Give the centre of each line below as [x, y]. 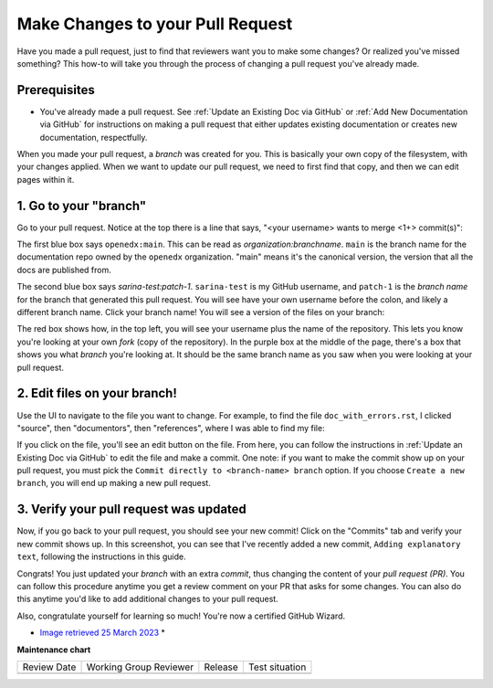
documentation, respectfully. [94, 137]
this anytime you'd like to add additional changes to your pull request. [147, 599]
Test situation [277, 667]
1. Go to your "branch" [82, 206]
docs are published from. [64, 270]
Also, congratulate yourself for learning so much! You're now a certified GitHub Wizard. [181, 616]
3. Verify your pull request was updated [131, 509]
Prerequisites [56, 90]
